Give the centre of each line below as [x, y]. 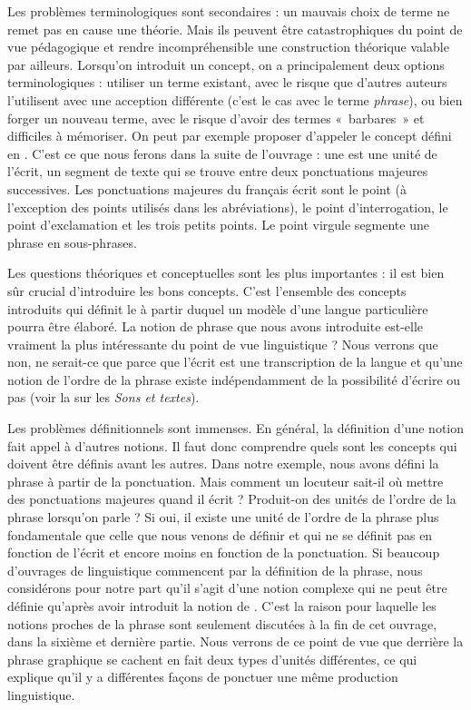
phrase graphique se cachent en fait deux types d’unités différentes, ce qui [212, 659]
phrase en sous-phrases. [72, 242]
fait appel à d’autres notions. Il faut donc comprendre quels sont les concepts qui [232, 445]
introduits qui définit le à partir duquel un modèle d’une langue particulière [218, 308]
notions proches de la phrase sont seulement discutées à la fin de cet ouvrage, [222, 623]
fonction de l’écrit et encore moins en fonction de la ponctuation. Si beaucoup [224, 552]
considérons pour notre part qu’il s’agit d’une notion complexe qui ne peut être [227, 588]
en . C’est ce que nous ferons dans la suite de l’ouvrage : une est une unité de [222, 153]
